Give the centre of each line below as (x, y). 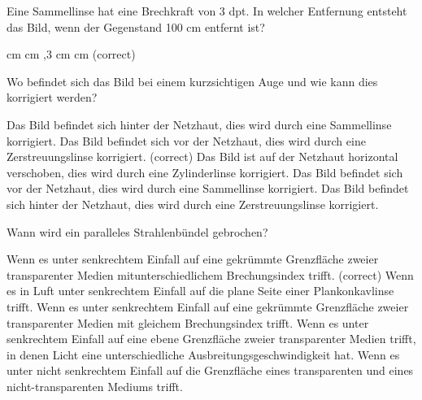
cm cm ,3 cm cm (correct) (71, 54)
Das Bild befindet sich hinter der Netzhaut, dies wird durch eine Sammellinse (199, 124)
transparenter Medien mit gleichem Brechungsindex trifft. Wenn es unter (188, 322)
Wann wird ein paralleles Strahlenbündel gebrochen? (137, 231)
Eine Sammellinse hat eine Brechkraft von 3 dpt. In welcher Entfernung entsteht (207, 11)
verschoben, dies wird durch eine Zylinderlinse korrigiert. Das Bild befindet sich (205, 172)
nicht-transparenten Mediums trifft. (95, 386)
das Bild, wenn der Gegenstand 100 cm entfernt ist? (136, 26)
